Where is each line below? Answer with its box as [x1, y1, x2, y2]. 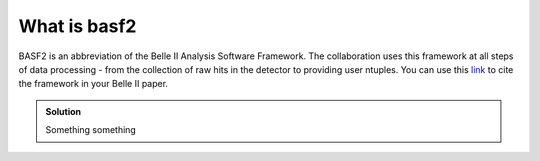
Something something [45, 124, 137, 136]
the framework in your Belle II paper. [18, 78, 169, 90]
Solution [45, 105, 82, 117]
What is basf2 [18, 15, 137, 37]
